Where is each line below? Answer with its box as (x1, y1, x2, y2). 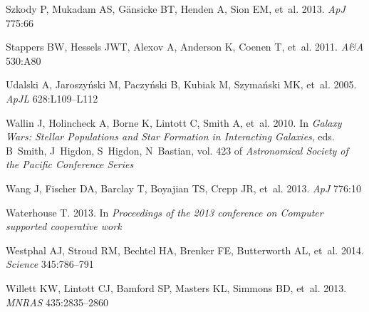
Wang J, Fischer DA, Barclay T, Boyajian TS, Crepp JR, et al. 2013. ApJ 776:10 (6, 180, 361, 195)
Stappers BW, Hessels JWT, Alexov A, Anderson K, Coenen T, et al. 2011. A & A (6, 39, 364, 54)
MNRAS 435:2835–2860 (6, 294, 108, 309)
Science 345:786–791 (6, 256, 94, 271)
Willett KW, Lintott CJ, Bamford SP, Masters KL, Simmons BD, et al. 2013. (6, 280, 347, 295)
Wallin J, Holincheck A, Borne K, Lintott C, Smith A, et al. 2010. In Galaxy (6, 115, 342, 130)
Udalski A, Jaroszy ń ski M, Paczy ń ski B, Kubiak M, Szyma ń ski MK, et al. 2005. (6, 77, 357, 92)
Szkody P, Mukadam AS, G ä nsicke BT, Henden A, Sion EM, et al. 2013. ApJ (6, 1, 345, 16)
